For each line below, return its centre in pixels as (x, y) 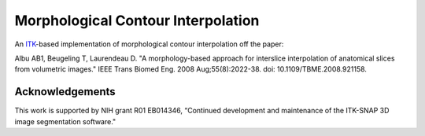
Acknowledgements (65, 92)
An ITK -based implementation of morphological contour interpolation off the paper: (149, 44)
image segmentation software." (65, 121)
